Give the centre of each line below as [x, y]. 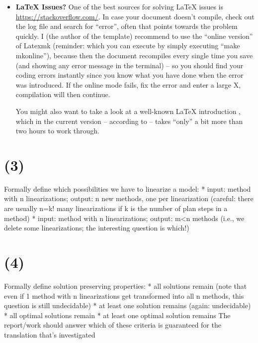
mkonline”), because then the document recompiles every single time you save [134, 55]
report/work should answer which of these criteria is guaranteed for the [113, 325]
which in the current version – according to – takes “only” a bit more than [129, 121]
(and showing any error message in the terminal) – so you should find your [129, 65]
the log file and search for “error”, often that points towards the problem [127, 26]
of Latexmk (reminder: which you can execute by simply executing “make [128, 46]
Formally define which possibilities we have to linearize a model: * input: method [128, 188]
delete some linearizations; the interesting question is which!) [97, 228]
